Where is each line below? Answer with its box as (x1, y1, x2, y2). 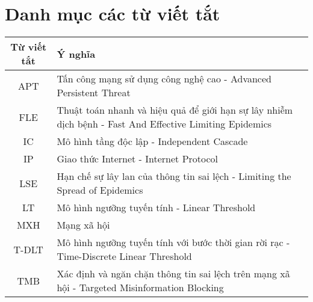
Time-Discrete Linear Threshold (57, 249, 192, 263)
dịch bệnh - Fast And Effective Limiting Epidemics (57, 117, 272, 131)
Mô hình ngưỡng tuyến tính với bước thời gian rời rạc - (57, 235, 290, 250)
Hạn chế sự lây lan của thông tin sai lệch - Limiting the (57, 169, 291, 183)
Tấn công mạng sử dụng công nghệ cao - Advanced (57, 72, 271, 86)
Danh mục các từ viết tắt (5, 1, 220, 26)
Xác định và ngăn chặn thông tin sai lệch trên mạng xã (57, 267, 290, 281)
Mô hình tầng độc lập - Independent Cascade (57, 134, 248, 149)
